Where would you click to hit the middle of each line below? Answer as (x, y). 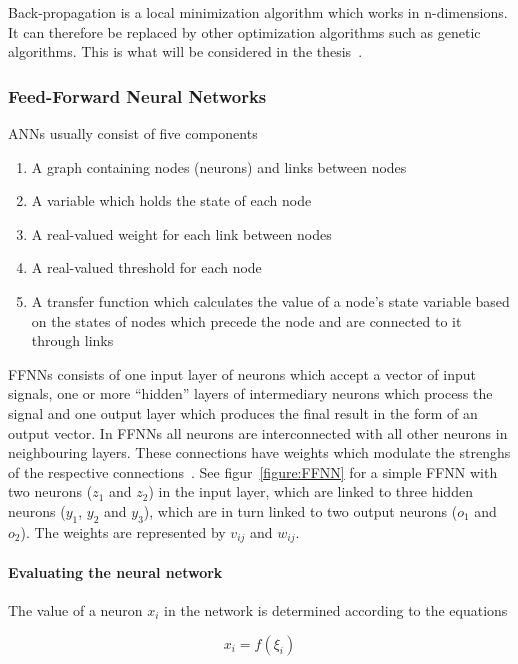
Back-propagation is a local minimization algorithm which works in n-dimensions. (258, 12)
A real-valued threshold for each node (146, 267)
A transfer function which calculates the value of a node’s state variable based (270, 300)
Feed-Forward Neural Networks (137, 95)
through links (72, 340)
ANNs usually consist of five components (133, 133)
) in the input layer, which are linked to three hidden (310, 491)
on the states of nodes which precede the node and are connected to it (246, 320)
